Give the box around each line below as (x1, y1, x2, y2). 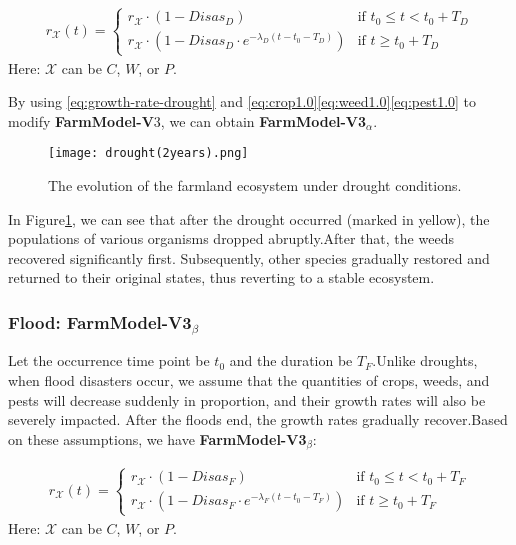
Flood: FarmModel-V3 (8, 309, 192, 334)
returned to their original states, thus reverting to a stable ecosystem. (8, 267, 435, 288)
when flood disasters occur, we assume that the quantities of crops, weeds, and (8, 369, 490, 390)
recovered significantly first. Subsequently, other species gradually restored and (8, 247, 490, 268)
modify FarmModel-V (8, 110, 154, 131)
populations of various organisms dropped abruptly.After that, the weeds (8, 228, 454, 249)
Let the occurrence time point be (8, 350, 210, 371)
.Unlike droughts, (372, 350, 478, 371)
